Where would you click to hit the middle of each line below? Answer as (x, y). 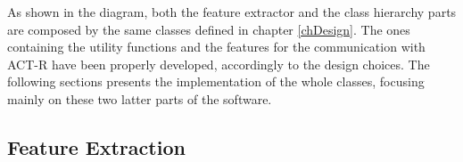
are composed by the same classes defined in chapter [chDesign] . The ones (209, 29)
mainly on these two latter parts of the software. (140, 98)
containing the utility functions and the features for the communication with (216, 47)
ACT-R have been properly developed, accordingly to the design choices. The (219, 64)
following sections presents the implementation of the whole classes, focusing (216, 81)
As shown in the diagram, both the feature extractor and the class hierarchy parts (232, 12)
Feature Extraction (96, 146)
